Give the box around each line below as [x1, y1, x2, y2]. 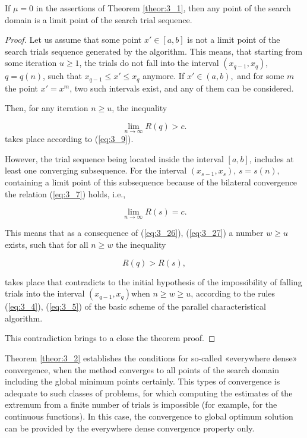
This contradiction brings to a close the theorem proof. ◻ [5, 332, 216, 344]
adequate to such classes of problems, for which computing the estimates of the [5, 386, 293, 399]
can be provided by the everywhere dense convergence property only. [5, 421, 255, 434]
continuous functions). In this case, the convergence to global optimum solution [5, 409, 293, 422]
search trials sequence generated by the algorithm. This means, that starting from [5, 45, 303, 57]
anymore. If [143, 70, 185, 82]
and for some [237, 70, 284, 82]
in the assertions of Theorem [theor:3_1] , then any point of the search [36, 2, 291, 14]
